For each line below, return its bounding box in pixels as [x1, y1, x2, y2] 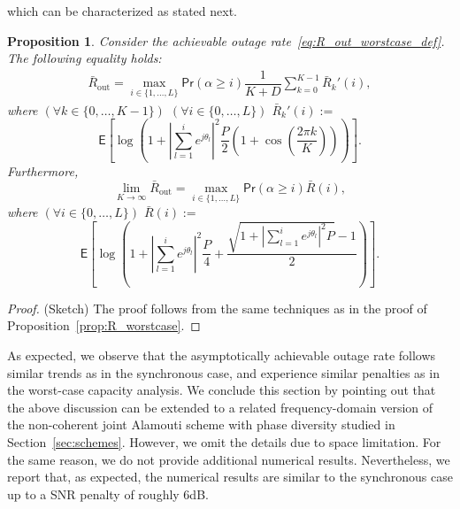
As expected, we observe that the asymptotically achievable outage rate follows [7, 346, 436, 364]
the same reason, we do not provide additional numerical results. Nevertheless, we [7, 450, 450, 468]
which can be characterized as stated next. [7, 2, 237, 19]
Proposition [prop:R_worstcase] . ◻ [7, 316, 201, 335]
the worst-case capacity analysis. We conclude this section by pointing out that [7, 381, 436, 399]
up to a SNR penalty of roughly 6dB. [7, 484, 209, 503]
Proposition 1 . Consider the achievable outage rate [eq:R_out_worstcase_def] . [7, 31, 445, 50]
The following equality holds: [7, 49, 162, 67]
